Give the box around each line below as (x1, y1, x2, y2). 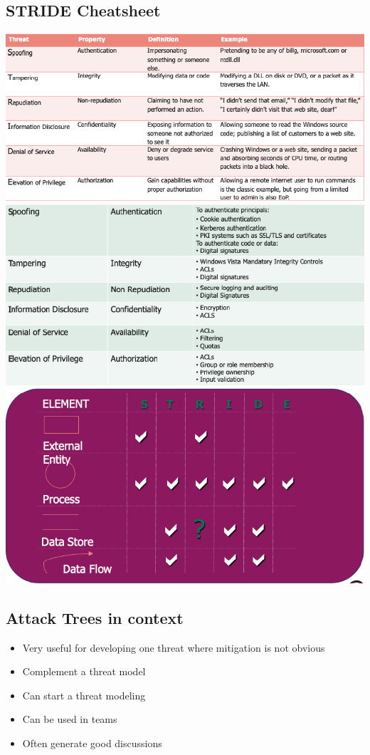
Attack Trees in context (6, 606, 184, 628)
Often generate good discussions (22, 735, 162, 750)
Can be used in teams (22, 712, 117, 727)
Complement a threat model (22, 664, 146, 679)
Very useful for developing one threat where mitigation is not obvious (22, 640, 325, 655)
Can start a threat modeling (22, 687, 146, 702)
